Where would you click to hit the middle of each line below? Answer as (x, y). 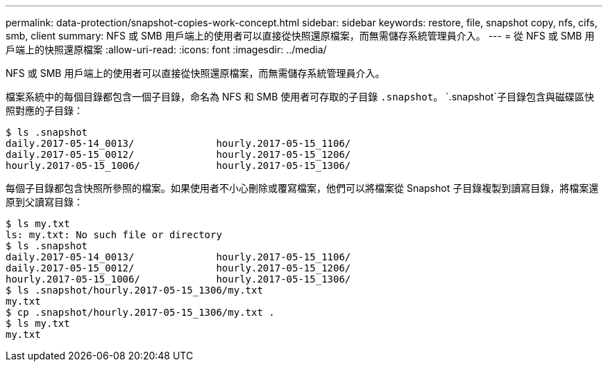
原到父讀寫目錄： (44, 202)
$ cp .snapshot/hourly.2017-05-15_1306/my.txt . (140, 312)
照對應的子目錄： (44, 110)
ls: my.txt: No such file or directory (114, 235)
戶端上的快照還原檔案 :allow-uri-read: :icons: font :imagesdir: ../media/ (166, 50)
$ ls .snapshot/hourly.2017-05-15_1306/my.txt (134, 290)
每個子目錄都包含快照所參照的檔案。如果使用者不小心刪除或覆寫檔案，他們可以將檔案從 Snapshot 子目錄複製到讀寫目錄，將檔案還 (302, 188)
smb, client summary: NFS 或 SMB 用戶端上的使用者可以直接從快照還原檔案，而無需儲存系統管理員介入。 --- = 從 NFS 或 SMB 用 (300, 36)
